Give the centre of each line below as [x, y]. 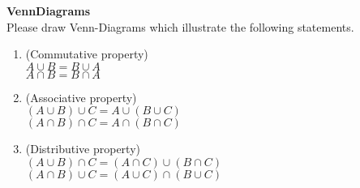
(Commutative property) [87, 54]
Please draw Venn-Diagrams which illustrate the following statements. [180, 26]
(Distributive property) [83, 149]
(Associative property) [81, 97]
